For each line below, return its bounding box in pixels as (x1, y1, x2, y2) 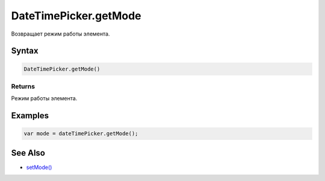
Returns (11, 82, 36, 91)
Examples (11, 110, 49, 121)
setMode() (26, 164, 52, 171)
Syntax (11, 46, 39, 56)
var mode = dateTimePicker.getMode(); (23, 130, 138, 137)
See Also (11, 148, 45, 158)
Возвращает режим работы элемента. (11, 30, 110, 37)
